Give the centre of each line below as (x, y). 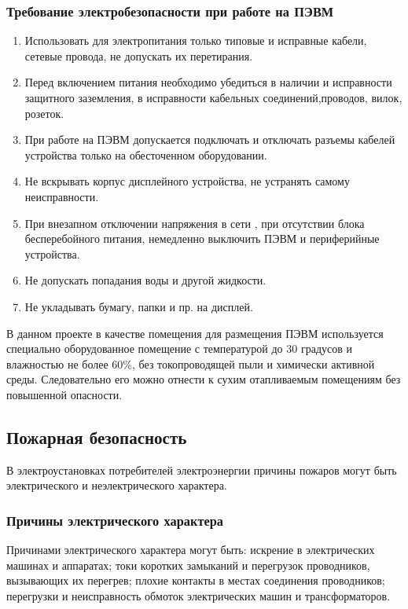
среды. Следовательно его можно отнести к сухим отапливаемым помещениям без (204, 379)
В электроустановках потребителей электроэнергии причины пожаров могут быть (202, 470)
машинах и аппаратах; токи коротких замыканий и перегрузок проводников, (188, 565)
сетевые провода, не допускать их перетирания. (139, 55)
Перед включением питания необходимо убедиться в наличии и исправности (208, 82)
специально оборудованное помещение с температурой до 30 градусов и (179, 349)
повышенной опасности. (64, 394)
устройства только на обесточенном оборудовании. (146, 154)
